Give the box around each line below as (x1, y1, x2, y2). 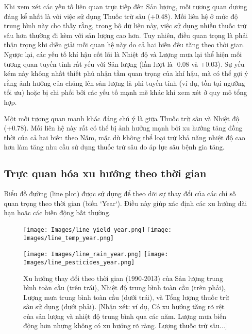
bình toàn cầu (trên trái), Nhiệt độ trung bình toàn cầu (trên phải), (23, 282, 226, 293)
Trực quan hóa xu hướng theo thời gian (4, 166, 207, 181)
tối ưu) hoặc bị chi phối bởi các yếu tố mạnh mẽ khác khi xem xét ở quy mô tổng (4, 87, 247, 97)
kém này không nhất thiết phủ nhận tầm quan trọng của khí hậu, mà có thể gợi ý (4, 68, 248, 78)
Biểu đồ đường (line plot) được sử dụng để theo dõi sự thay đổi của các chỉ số (4, 188, 236, 199)
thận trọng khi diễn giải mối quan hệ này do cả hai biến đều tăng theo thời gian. (4, 39, 245, 50)
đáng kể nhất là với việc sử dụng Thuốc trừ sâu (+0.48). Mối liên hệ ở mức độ (4, 11, 238, 21)
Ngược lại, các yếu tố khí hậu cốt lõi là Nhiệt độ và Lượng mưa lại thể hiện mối (4, 49, 242, 59)
